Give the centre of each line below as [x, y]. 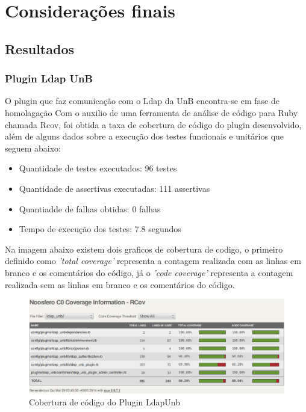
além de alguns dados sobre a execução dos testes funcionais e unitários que [145, 136]
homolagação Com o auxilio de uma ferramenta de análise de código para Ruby [151, 112]
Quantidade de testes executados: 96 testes [98, 168]
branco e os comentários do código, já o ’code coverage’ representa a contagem [149, 272]
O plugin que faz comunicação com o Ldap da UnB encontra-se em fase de [142, 101]
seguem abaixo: [33, 148]
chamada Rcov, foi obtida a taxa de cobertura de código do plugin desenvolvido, [153, 124]
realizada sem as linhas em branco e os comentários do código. [120, 284]
